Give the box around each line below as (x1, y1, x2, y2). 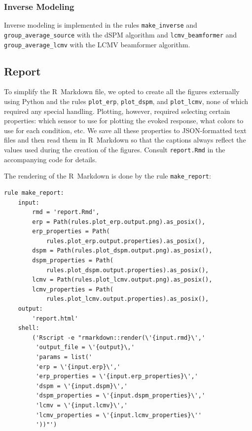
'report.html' (32, 315, 78, 322)
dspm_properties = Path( (32, 257, 113, 264)
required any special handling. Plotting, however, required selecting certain (4, 106, 230, 116)
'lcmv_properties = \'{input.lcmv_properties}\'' (36, 411, 202, 419)
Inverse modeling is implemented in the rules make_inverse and (4, 20, 197, 30)
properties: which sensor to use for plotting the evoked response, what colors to (4, 115, 244, 126)
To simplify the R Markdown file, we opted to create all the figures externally (4, 86, 240, 97)
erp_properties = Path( (32, 228, 110, 235)
